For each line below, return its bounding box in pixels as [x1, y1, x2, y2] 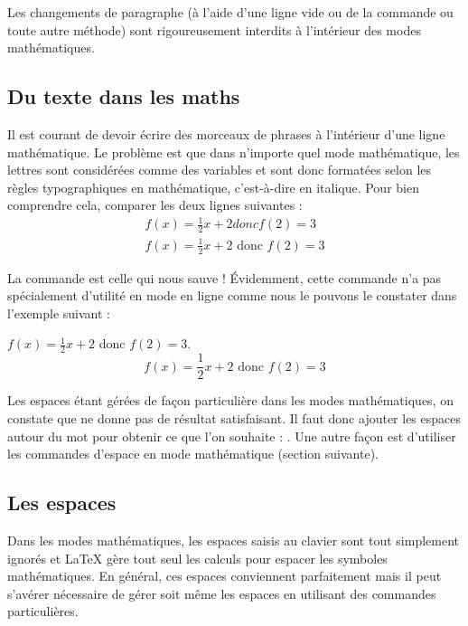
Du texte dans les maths [7, 82, 240, 110]
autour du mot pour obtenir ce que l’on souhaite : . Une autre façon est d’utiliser [7, 426, 456, 445]
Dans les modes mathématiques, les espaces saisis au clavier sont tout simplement [7, 530, 459, 549]
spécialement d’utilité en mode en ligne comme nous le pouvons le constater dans [7, 286, 457, 305]
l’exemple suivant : [7, 303, 111, 322]
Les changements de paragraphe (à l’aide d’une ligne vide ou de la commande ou [7, 3, 454, 21]
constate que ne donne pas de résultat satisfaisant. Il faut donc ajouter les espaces [7, 408, 462, 427]
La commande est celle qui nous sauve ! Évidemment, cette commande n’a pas [7, 268, 442, 287]
